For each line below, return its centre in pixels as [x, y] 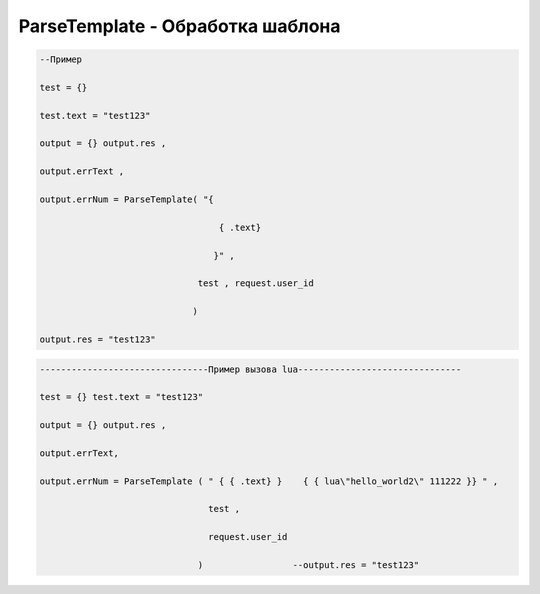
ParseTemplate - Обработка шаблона [179, 26]
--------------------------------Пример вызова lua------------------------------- [250, 369]
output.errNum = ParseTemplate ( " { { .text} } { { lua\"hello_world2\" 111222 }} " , [269, 481]
